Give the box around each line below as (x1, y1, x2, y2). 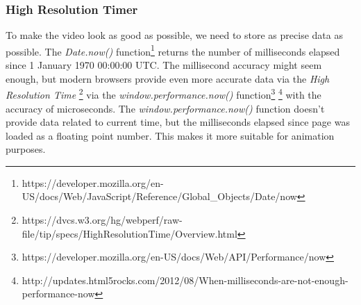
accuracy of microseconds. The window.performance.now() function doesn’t (6, 101, 325, 115)
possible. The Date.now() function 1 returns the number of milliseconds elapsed (6, 42, 340, 58)
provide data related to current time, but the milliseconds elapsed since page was (6, 115, 350, 129)
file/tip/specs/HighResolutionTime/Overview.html (22, 226, 237, 240)
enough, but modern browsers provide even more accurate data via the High (6, 71, 330, 85)
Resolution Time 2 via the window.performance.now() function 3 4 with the (6, 85, 321, 101)
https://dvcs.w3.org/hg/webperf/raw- (22, 213, 183, 227)
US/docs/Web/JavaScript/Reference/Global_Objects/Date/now (22, 189, 297, 204)
